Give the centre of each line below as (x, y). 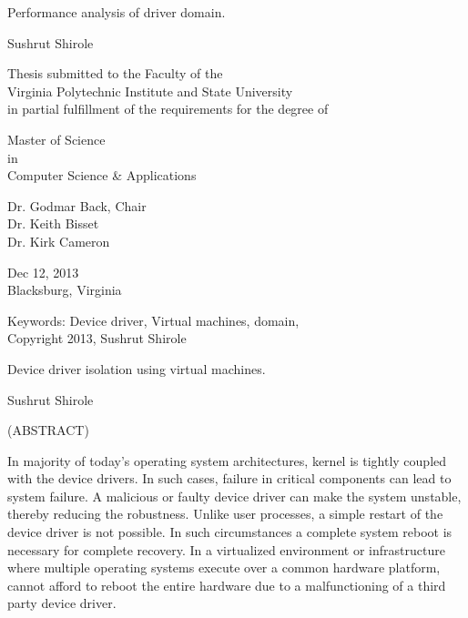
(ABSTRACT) (48, 430)
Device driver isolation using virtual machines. (137, 368)
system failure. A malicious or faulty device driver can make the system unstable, (234, 496)
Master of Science (56, 139)
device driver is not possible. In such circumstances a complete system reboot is (230, 532)
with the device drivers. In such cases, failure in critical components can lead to (229, 478)
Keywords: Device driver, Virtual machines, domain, (153, 320)
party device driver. (62, 603)
